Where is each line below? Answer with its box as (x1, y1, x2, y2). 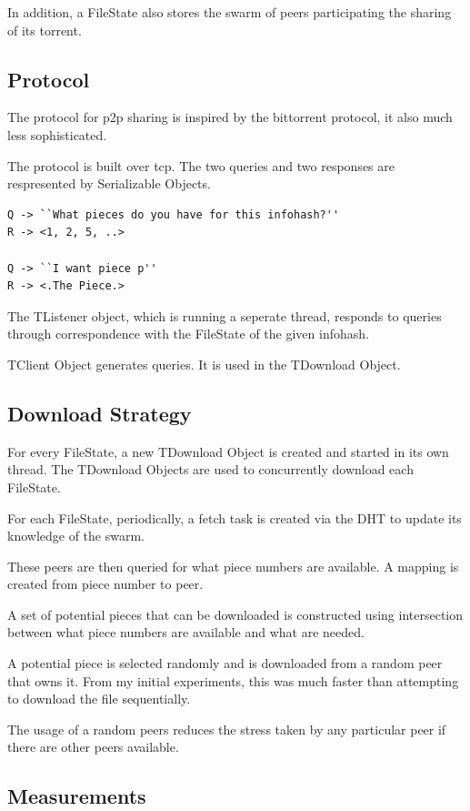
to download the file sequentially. (7, 689, 191, 708)
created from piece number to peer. (7, 574, 204, 593)
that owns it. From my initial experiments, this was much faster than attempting (7, 671, 459, 690)
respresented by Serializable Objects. (7, 174, 211, 193)
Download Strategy (7, 399, 192, 427)
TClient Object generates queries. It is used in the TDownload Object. (7, 354, 401, 373)
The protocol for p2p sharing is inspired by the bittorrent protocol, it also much (7, 107, 453, 127)
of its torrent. (7, 20, 82, 39)
